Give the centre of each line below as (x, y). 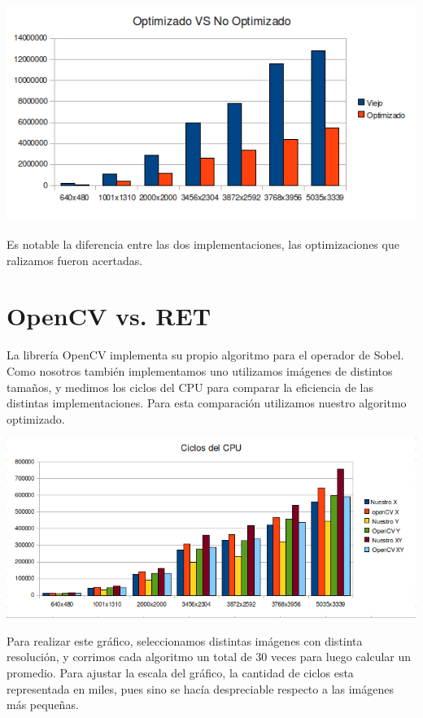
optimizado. (36, 418)
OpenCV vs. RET (109, 316)
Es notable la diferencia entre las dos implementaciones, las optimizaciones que (203, 244)
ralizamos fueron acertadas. (75, 260)
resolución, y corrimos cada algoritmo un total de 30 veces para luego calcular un (209, 657)
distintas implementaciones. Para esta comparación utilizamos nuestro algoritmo (207, 403)
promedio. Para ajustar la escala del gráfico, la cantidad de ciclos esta (180, 673)
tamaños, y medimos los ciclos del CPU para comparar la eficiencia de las (190, 387)
